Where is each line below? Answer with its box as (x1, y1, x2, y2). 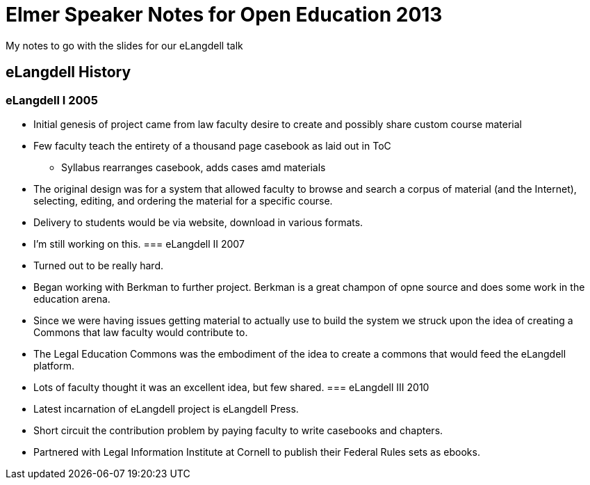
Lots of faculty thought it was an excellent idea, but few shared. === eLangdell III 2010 (33, 381, 429, 393)
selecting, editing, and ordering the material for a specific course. (33, 194, 333, 207)
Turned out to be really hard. (33, 259, 163, 271)
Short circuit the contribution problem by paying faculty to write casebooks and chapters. (33, 424, 443, 436)
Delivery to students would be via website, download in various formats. (33, 216, 363, 228)
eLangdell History (6, 63, 131, 81)
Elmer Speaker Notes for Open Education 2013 (6, 3, 443, 26)
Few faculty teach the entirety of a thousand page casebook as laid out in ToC (33, 139, 391, 152)
